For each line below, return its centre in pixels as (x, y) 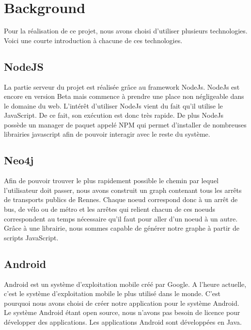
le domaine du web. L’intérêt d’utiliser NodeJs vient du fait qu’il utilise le (113, 105)
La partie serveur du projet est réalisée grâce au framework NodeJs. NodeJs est (122, 86)
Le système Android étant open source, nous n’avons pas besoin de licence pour (122, 312)
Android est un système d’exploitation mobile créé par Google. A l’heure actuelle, (125, 284)
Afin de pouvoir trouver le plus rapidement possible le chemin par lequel (111, 181)
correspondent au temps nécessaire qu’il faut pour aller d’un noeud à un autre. (121, 218)
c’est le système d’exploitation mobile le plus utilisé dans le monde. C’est (112, 293)
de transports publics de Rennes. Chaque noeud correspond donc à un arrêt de (121, 199)
